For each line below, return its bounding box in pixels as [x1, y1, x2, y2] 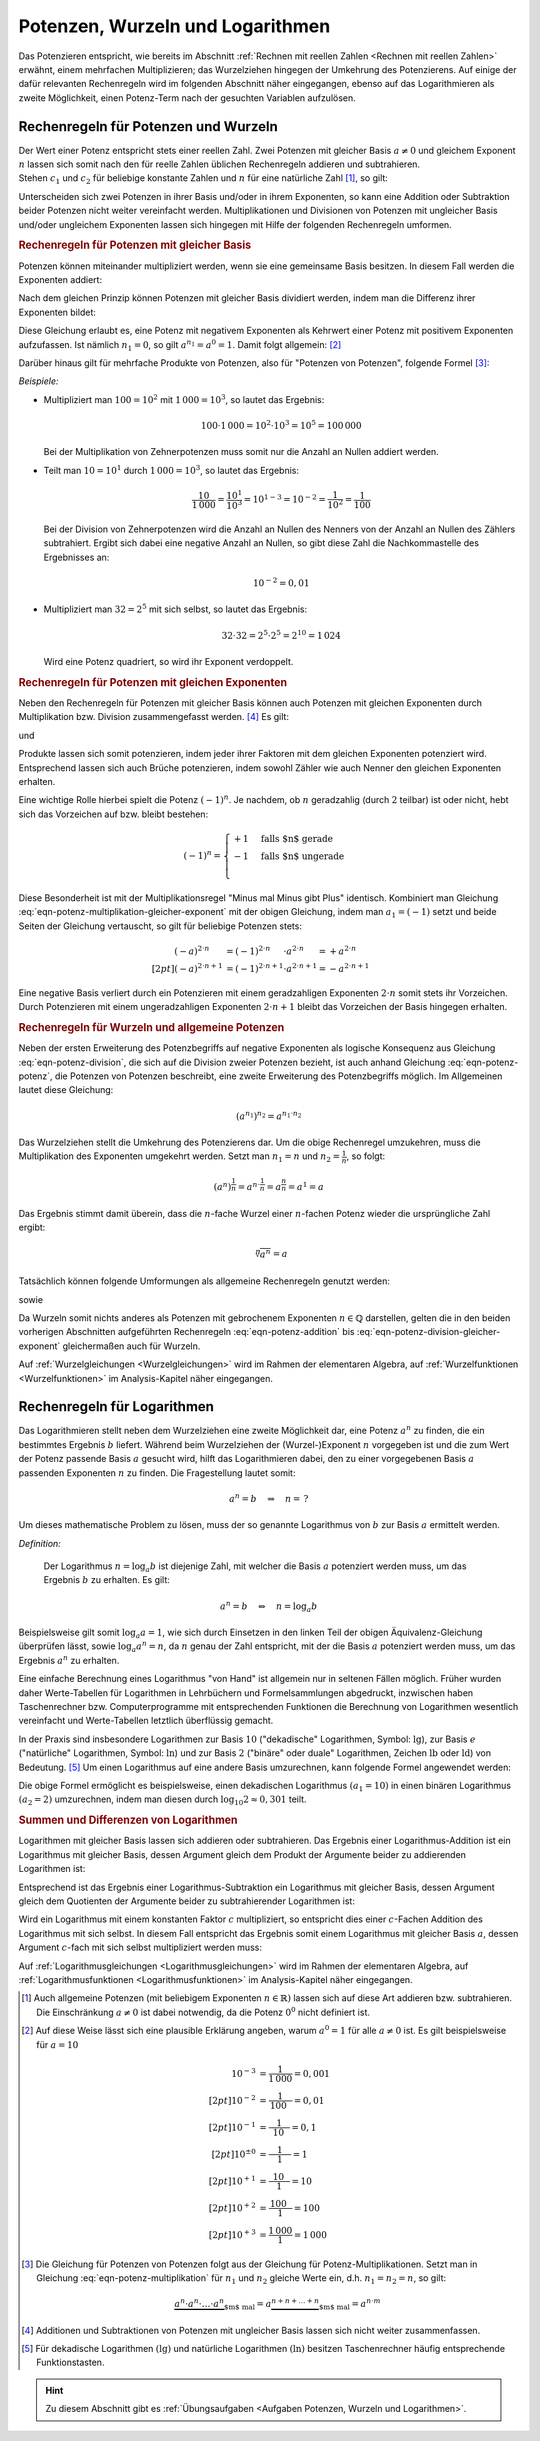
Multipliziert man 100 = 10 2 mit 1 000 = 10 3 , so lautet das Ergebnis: [43, 393, 325, 405]
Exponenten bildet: [18, 306, 97, 318]
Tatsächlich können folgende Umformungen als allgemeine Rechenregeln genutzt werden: [18, 1275, 390, 1287]
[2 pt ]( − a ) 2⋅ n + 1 [151, 961, 224, 974]
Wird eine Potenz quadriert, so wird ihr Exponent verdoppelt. [43, 655, 294, 667]
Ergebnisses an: [43, 551, 110, 563]
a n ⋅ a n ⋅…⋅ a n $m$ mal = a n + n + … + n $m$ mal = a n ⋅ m [174, 2296, 382, 2312]
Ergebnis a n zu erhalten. [18, 1653, 120, 1666]
